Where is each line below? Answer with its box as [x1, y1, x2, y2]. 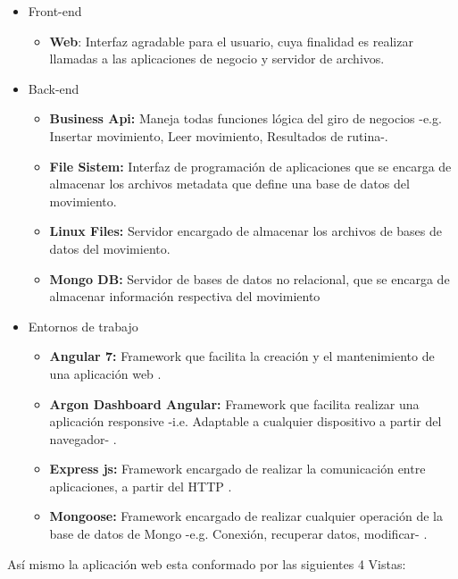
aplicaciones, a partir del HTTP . [49, 476, 232, 495]
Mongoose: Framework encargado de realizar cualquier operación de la [49, 507, 443, 525]
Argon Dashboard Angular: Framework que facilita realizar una [49, 394, 420, 413]
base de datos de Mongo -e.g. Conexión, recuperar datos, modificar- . [49, 524, 428, 543]
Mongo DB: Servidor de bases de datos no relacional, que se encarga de [49, 269, 450, 288]
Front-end [28, 2, 82, 20]
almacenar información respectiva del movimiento [49, 287, 321, 306]
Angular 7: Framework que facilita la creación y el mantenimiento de [49, 347, 435, 365]
